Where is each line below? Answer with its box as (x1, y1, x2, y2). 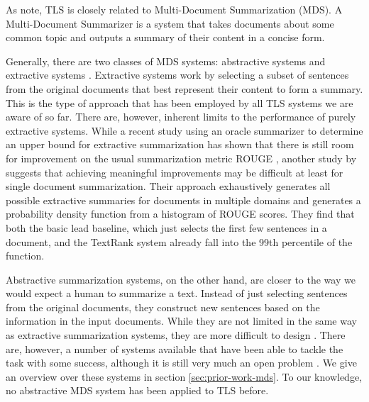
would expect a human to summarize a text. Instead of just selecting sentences (6, 286, 348, 301)
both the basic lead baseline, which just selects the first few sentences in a (6, 220, 327, 235)
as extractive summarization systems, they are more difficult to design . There (6, 328, 346, 342)
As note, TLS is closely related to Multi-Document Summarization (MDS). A (6, 2, 343, 16)
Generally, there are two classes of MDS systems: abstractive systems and (6, 53, 326, 68)
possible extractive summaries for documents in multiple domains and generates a (6, 192, 361, 207)
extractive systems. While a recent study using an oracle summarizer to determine (6, 123, 363, 138)
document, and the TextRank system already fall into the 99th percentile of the (6, 234, 353, 249)
